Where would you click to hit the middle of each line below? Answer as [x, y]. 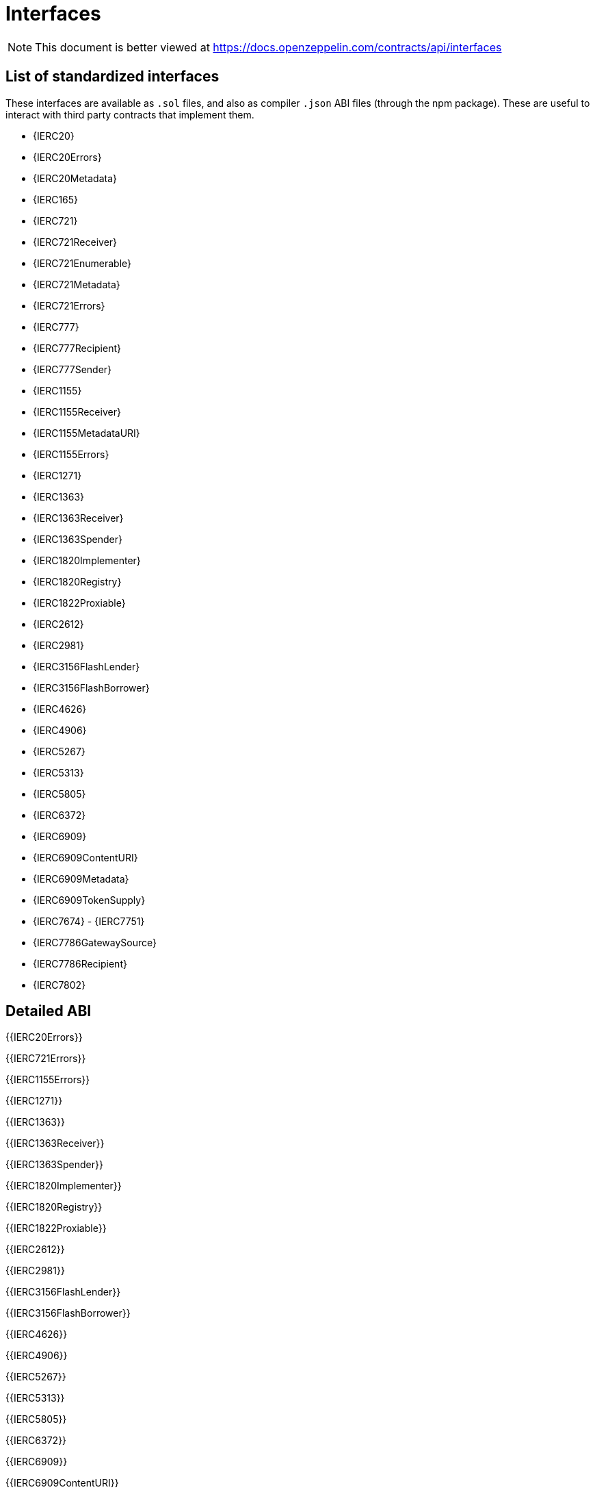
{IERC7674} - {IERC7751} [89, 921]
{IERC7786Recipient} [80, 963]
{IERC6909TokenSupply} [89, 900]
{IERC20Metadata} [75, 178]
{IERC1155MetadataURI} [87, 433]
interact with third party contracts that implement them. [130, 114]
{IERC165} [56, 199]
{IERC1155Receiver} [77, 412]
